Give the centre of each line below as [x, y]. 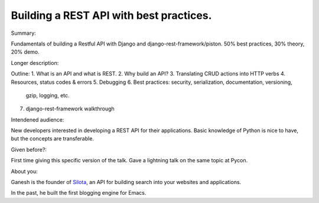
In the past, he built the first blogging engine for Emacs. [79, 193]
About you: [24, 171]
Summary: [24, 33]
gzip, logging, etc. [48, 95]
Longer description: [35, 63]
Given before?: [29, 149]
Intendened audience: [38, 119]
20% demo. [25, 52]
